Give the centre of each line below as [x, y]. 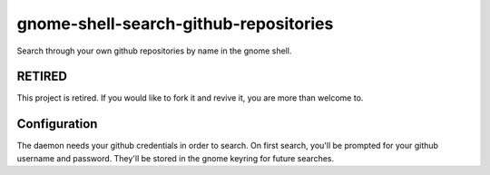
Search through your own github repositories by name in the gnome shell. [154, 51]
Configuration [57, 124]
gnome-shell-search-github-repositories [175, 24]
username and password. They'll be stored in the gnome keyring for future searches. [176, 158]
